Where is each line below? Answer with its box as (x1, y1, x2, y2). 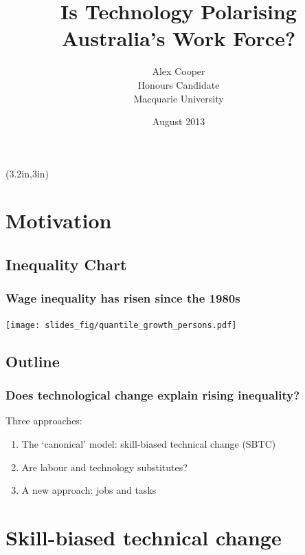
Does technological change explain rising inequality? (5, 387, 300, 404)
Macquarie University (133, 91, 224, 105)
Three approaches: (5, 413, 82, 428)
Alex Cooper (152, 64, 205, 78)
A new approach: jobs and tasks (21, 483, 157, 497)
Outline (5, 350, 60, 371)
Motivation (5, 206, 112, 235)
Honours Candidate (137, 77, 220, 91)
